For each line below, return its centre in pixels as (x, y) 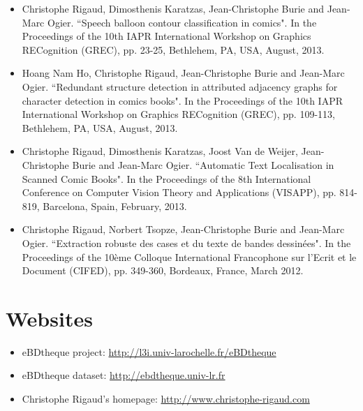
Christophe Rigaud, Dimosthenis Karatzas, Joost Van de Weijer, (160, 151)
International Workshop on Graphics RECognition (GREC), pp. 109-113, (178, 114)
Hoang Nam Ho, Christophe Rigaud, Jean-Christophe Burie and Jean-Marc (183, 73)
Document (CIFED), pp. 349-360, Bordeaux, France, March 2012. (163, 270)
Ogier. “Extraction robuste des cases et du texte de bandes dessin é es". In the (186, 242)
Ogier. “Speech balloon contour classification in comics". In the (182, 22)
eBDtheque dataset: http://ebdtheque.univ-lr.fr (124, 375)
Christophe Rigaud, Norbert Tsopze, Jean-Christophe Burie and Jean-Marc (183, 229)
